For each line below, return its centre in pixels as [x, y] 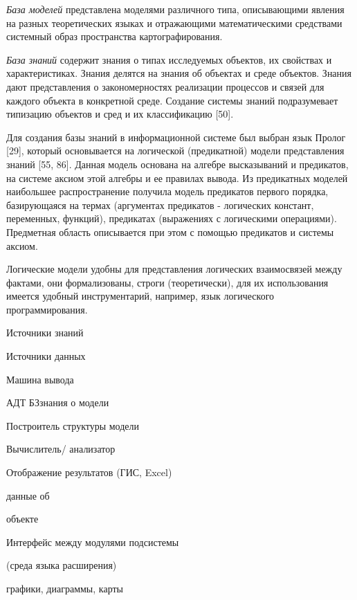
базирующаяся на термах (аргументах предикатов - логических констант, [160, 204]
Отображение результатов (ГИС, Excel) [89, 472]
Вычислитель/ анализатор [61, 449]
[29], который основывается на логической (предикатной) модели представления [175, 151]
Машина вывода [40, 379]
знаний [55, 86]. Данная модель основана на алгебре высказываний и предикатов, [177, 164]
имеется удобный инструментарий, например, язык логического [140, 296]
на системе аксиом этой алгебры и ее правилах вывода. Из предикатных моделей [177, 178]
